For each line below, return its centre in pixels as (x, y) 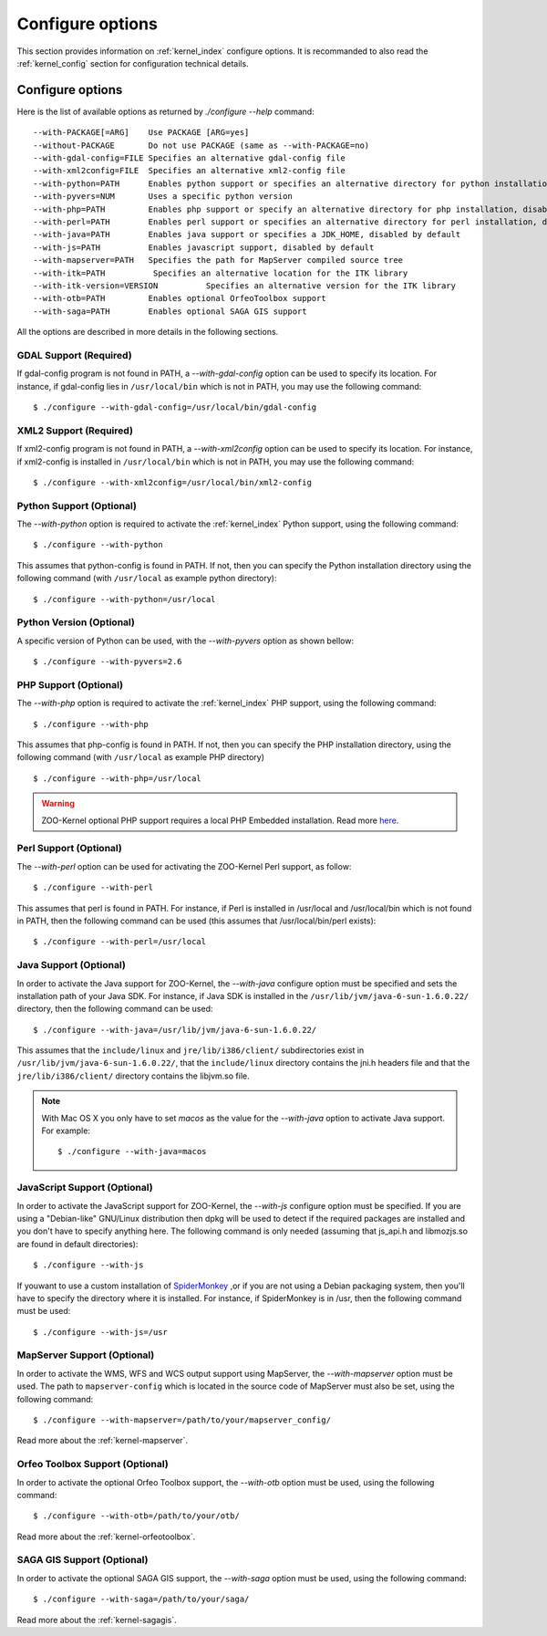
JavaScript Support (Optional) (85, 1188)
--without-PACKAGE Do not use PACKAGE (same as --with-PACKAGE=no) (201, 145)
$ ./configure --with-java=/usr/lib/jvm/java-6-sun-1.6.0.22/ (175, 1030)
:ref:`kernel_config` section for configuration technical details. (133, 63)
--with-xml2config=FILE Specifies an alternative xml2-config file (189, 171)
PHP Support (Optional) (70, 684)
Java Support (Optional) (72, 965)
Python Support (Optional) (77, 505)
